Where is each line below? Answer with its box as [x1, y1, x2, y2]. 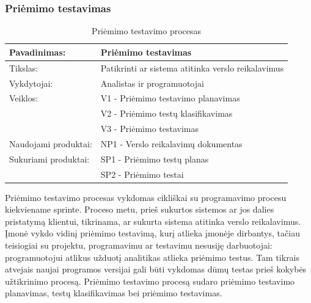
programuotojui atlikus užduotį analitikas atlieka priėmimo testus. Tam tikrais [5, 250, 300, 263]
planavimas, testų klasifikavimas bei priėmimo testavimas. [5, 287, 222, 299]
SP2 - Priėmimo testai [100, 167, 184, 180]
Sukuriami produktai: [9, 152, 90, 165]
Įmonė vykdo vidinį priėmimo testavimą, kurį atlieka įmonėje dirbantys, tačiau [5, 227, 300, 239]
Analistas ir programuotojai [100, 76, 204, 89]
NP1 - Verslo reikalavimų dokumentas [100, 137, 243, 150]
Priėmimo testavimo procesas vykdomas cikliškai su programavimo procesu [5, 191, 287, 203]
